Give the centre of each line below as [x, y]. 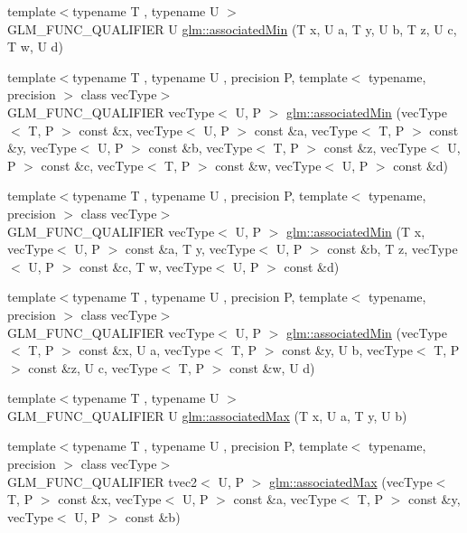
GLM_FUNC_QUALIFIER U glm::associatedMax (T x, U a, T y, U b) [207, 415]
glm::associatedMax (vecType [351, 481]
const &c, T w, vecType [145, 266]
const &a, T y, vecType [190, 249]
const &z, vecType [375, 148]
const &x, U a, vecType [145, 350]
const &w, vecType [268, 165]
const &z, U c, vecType [93, 367]
